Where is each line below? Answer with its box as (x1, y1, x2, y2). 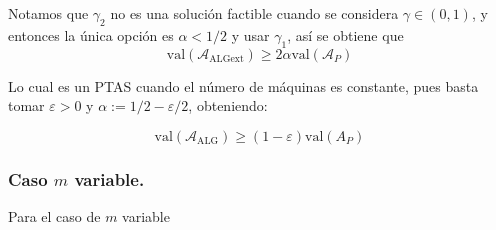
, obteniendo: (188, 95, 268, 116)
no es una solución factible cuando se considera (110, 3, 399, 23)
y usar (231, 24, 270, 45)
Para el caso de (8, 206, 101, 226)
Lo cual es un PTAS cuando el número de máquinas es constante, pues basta (8, 75, 479, 96)
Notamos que (8, 3, 89, 23)
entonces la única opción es (8, 24, 174, 45)
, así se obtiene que (287, 24, 404, 45)
